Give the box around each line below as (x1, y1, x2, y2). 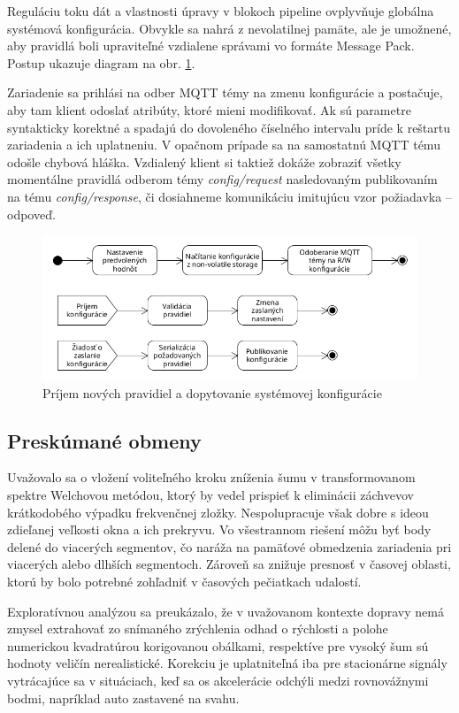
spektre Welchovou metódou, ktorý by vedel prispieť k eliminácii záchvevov (7, 486, 414, 504)
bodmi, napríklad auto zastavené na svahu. (7, 688, 240, 707)
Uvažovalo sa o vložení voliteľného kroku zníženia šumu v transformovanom (7, 468, 416, 487)
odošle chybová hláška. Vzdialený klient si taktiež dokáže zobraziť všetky (7, 152, 402, 171)
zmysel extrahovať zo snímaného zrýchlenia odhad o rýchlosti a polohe (7, 619, 388, 638)
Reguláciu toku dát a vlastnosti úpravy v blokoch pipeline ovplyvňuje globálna (7, 2, 434, 19)
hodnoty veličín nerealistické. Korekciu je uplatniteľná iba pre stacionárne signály (7, 654, 448, 672)
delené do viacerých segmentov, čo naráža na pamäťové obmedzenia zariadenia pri (7, 537, 452, 556)
